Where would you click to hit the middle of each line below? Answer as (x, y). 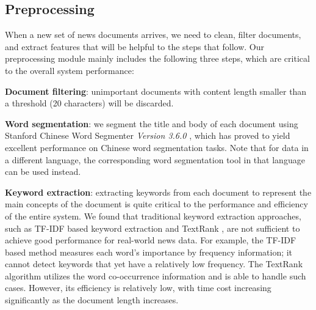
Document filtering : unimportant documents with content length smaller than (156, 91)
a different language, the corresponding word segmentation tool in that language (155, 159)
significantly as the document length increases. (92, 300)
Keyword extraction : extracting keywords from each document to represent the (158, 192)
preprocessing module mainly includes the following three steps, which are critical (157, 58)
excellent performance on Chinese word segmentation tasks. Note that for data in (157, 147)
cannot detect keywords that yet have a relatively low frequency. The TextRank (154, 264)
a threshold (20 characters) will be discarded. (89, 103)
